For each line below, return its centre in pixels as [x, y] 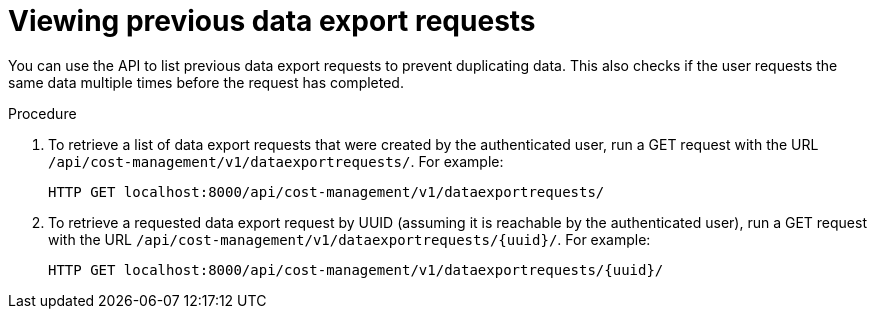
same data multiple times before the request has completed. [206, 82]
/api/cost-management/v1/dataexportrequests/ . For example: [276, 161]
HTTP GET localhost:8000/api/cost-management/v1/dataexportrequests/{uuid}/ [356, 269]
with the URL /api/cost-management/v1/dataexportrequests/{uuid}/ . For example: [349, 239]
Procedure [42, 113]
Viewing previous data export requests [272, 21]
